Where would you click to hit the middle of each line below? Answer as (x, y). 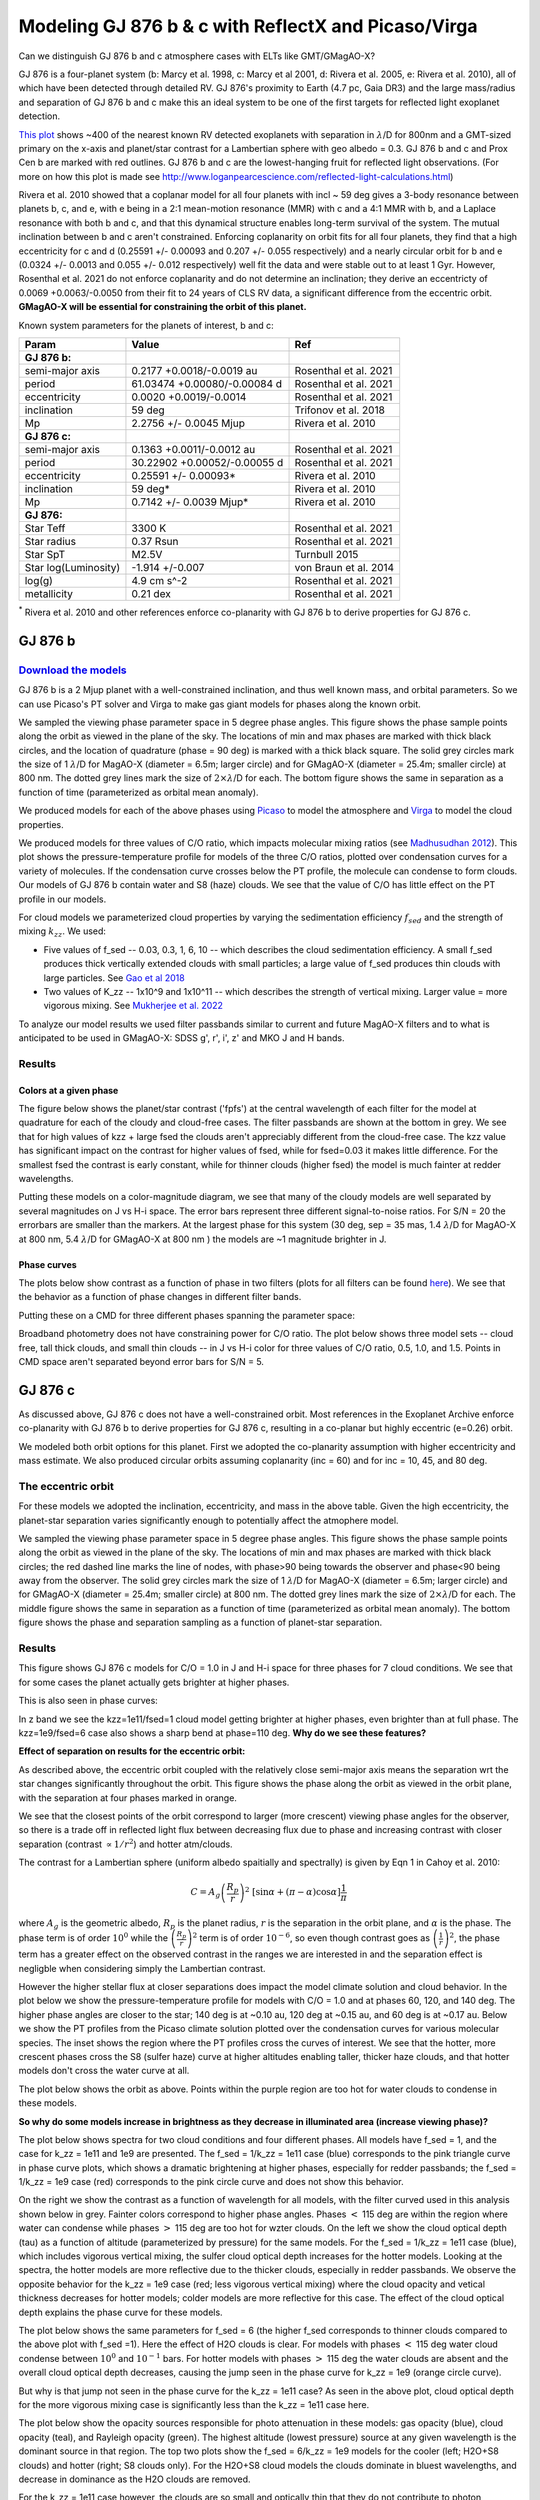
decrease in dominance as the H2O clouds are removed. (134, 2479)
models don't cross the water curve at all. (104, 2071)
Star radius (50, 541)
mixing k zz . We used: (62, 932)
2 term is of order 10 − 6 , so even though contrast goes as (311, 1937)
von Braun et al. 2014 (344, 567)
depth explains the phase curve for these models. (121, 2312)
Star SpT (44, 554)
